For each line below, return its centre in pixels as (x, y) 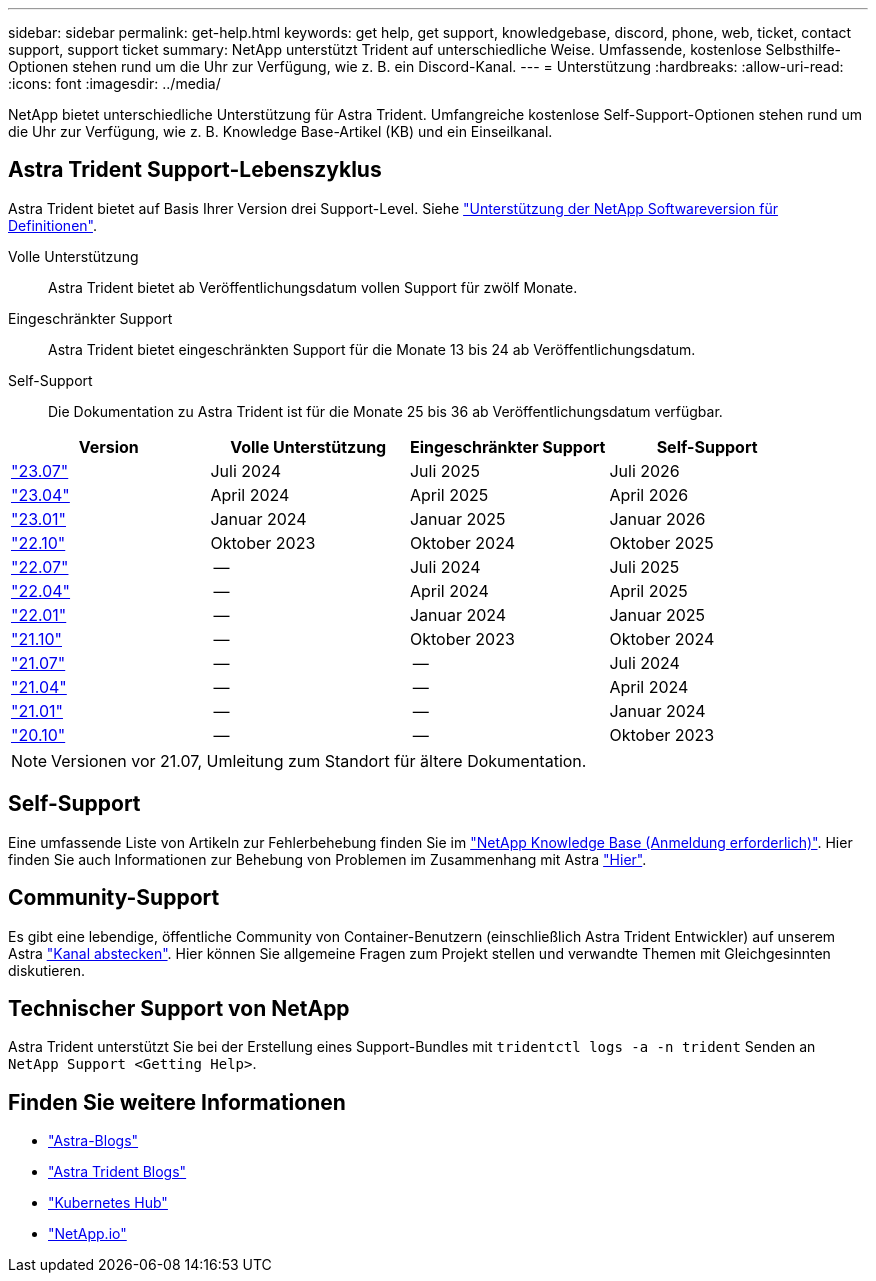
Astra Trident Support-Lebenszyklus (195, 170)
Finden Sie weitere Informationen (177, 1102)
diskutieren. (46, 970)
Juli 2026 (644, 470)
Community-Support (114, 898)
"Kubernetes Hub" (108, 1203)
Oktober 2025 (661, 542)
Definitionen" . (52, 225)
